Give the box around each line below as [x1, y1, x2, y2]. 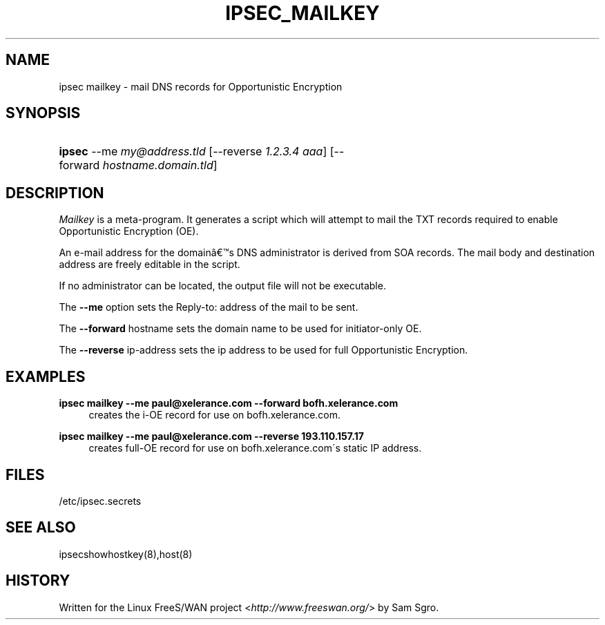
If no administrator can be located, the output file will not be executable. [59, 280, 386, 292]
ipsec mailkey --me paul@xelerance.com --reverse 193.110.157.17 [59, 430, 364, 443]
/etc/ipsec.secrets [59, 494, 142, 507]
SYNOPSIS [6, 104, 81, 122]
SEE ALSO [6, 519, 76, 537]
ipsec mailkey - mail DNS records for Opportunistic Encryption [59, 80, 343, 93]
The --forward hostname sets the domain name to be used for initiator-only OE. [59, 323, 422, 335]
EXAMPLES [6, 367, 86, 385]
